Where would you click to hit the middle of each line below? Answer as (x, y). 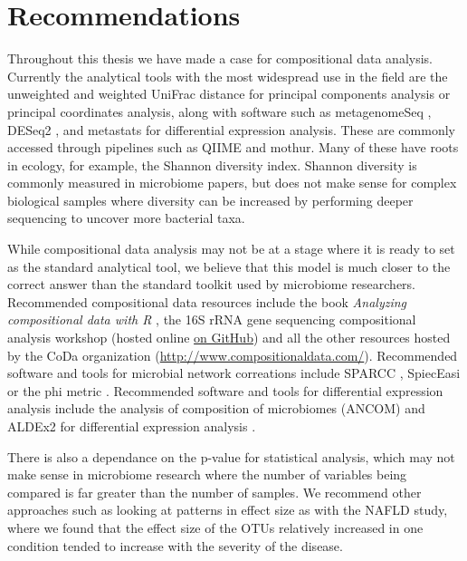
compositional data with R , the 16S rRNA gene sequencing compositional (212, 319)
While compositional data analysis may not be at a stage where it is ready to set (231, 249)
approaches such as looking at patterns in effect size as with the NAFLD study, (228, 510)
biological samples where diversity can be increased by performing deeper (210, 200)
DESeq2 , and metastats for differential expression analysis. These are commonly (231, 129)
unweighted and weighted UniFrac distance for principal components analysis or (229, 94)
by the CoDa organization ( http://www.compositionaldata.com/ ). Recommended (233, 355)
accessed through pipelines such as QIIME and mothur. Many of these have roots (233, 147)
